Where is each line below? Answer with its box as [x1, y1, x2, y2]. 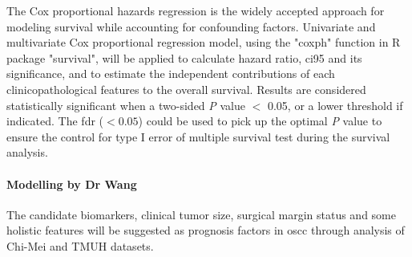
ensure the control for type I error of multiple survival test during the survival [6, 128, 390, 145]
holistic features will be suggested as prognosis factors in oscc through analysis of [6, 222, 405, 239]
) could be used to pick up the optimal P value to [138, 112, 382, 129]
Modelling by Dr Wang [6, 175, 137, 192]
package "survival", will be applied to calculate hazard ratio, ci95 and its [6, 49, 362, 66]
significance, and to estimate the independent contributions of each [6, 65, 335, 82]
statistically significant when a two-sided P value [6, 96, 245, 113]
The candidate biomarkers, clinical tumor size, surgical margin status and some [6, 206, 396, 222]
